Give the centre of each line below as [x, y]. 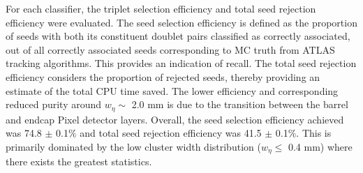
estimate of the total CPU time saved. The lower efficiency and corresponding [172, 90]
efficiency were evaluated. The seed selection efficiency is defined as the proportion [181, 22]
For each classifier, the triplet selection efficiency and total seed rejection [161, 8]
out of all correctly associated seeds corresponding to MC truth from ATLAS [170, 49]
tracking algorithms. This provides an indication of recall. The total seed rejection [181, 63]
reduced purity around [54, 104]
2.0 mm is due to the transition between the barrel [240, 104]
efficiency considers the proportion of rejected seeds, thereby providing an [163, 76]
